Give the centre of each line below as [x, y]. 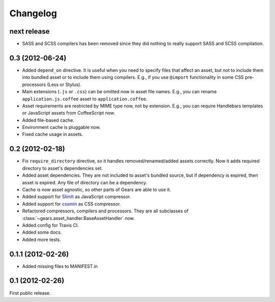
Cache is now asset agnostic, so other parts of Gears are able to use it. [97, 189]
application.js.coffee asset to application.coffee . [85, 99]
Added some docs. [42, 232]
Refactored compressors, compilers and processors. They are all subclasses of [105, 211]
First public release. [30, 293]
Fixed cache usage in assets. [53, 134]
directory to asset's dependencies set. [62, 168]
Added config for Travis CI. [50, 225]
